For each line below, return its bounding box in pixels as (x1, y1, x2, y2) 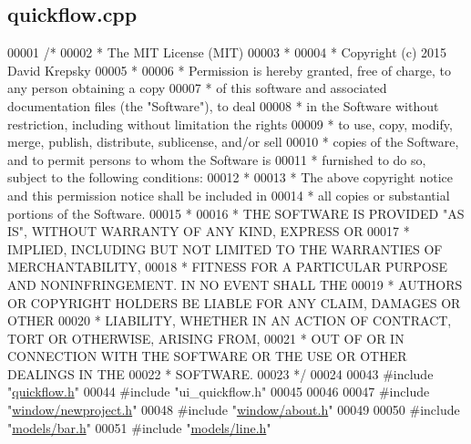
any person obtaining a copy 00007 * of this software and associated (7, 78, 387, 98)
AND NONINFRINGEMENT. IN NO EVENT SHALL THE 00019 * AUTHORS (7, 274, 463, 294)
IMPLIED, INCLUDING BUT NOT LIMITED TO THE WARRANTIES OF (7, 239, 443, 258)
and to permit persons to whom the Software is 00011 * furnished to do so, (7, 150, 426, 169)
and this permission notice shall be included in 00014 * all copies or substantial (7, 185, 450, 204)
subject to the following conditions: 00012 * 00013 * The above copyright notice (7, 168, 454, 187)
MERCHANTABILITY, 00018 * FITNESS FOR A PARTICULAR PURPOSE (7, 257, 448, 276)
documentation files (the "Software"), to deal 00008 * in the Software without (7, 96, 439, 115)
